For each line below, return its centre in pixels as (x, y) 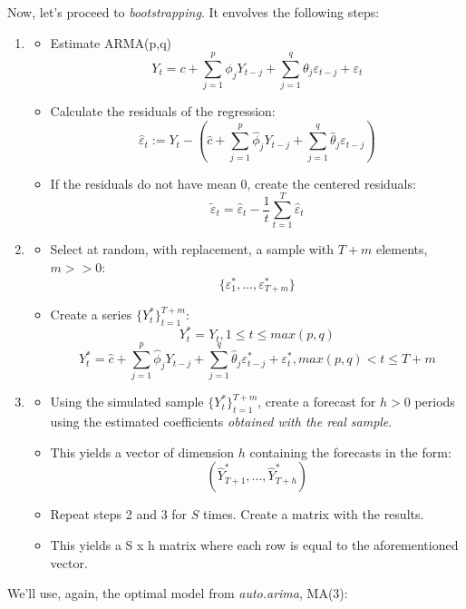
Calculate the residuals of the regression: (163, 111)
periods (435, 402)
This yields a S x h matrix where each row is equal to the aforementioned (254, 545)
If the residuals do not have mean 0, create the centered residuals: (233, 183)
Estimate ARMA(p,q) (111, 42)
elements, (402, 249)
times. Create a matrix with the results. (314, 514)
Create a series (91, 314)
